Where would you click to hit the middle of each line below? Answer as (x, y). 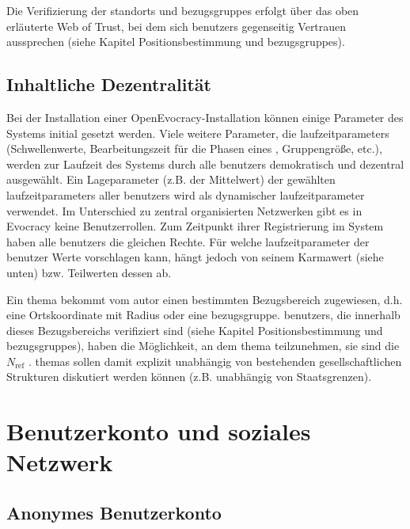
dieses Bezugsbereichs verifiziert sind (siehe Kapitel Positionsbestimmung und (195, 330)
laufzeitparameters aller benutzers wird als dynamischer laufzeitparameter (186, 194)
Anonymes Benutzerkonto (114, 513)
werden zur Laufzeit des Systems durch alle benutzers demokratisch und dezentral (205, 164)
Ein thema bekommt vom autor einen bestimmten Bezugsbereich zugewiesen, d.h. (205, 299)
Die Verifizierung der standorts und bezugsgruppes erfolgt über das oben (183, 10)
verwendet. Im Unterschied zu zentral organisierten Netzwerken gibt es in (184, 210)
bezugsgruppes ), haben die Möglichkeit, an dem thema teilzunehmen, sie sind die (203, 346)
